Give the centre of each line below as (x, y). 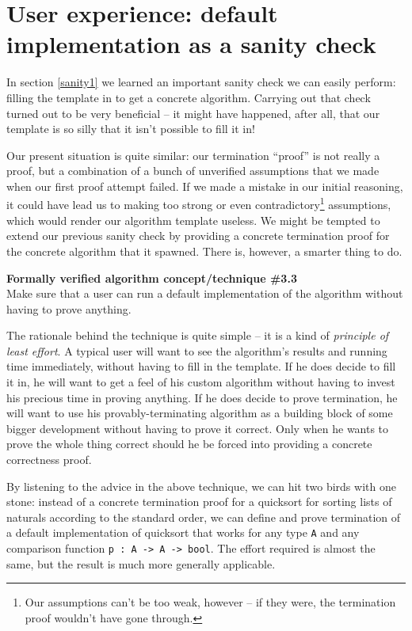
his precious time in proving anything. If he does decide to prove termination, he (202, 397)
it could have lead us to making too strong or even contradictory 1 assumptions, (199, 203)
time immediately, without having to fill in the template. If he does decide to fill (201, 366)
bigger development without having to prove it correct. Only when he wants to (198, 428)
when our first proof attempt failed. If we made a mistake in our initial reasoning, (205, 186)
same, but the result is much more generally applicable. (141, 563)
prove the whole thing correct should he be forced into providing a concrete (189, 444)
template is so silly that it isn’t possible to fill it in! (131, 129)
